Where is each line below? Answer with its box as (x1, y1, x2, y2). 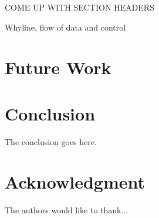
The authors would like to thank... (5, 204, 128, 216)
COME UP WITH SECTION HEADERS (5, 1, 154, 13)
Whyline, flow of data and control (5, 21, 126, 33)
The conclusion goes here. (5, 135, 97, 147)
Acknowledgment (5, 170, 145, 194)
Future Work (5, 55, 111, 79)
